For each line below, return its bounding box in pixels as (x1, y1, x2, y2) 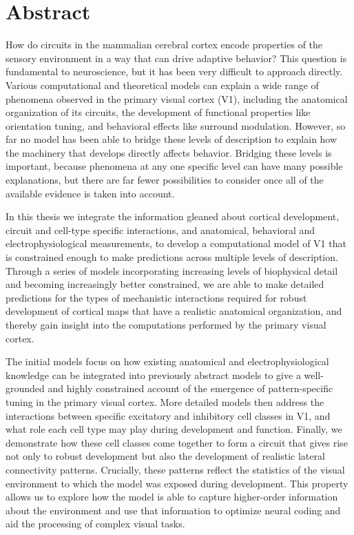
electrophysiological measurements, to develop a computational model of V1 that (6, 236, 346, 251)
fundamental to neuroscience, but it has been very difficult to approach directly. (6, 64, 343, 79)
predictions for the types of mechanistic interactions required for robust (6, 290, 307, 304)
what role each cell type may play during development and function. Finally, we (6, 422, 342, 436)
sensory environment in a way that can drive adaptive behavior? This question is (6, 50, 347, 65)
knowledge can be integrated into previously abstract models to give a (6, 367, 301, 382)
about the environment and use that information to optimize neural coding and (6, 503, 341, 517)
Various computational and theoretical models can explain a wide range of (6, 77, 319, 92)
